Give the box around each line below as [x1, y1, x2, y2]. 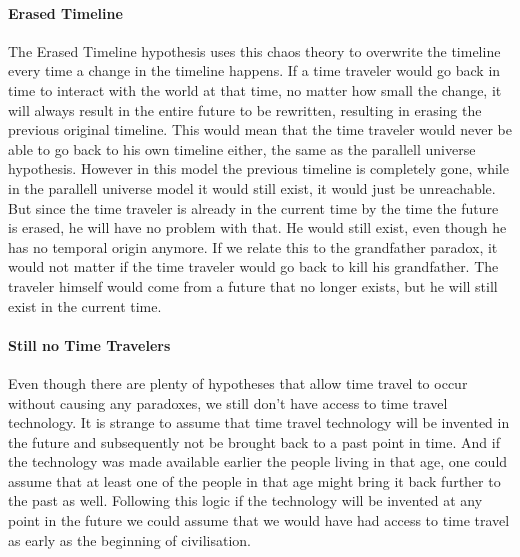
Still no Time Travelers [8, 334, 171, 355]
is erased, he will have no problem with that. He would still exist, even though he [8, 217, 507, 238]
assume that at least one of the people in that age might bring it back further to [8, 470, 501, 491]
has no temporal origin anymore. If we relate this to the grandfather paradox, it [8, 236, 498, 257]
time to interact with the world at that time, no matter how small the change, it [8, 79, 502, 100]
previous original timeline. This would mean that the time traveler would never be [8, 119, 512, 140]
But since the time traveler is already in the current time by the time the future [8, 197, 499, 218]
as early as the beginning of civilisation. [8, 529, 251, 550]
